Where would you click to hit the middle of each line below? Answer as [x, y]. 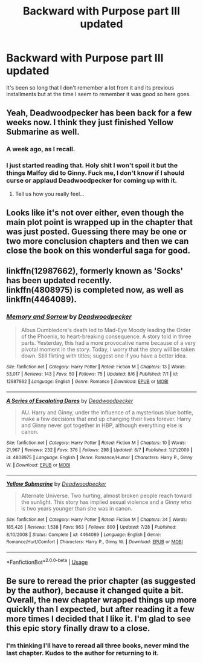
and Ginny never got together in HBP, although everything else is [102, 425]
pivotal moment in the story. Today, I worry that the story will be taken [108, 349]
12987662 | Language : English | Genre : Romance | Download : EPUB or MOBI [87, 381]
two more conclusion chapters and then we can [98, 241]
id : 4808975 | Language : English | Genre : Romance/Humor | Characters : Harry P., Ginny [99, 457]
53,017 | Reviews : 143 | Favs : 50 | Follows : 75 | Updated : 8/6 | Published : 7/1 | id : [92, 374]
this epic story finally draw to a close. [78, 628]
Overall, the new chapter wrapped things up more [101, 600]
